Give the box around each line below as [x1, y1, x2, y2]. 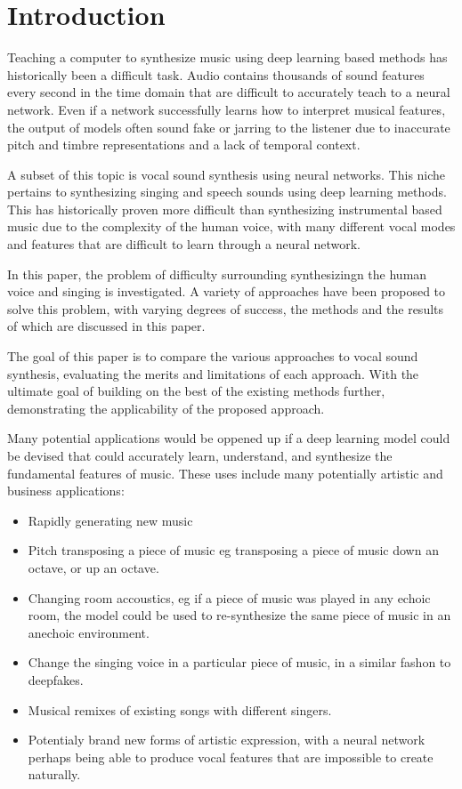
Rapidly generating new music [28, 511, 193, 529]
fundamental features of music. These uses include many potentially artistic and [7, 463, 443, 482]
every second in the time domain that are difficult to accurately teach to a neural [7, 83, 450, 101]
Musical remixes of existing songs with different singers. [28, 700, 332, 719]
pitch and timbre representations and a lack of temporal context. [7, 135, 361, 154]
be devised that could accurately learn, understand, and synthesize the [7, 447, 393, 464]
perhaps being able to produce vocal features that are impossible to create [28, 747, 434, 766]
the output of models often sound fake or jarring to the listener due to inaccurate [7, 117, 450, 136]
